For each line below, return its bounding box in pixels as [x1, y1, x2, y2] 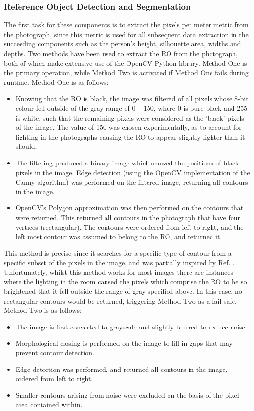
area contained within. [15, 399, 83, 410]
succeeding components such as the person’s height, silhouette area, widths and [4, 39, 241, 49]
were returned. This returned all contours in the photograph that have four [15, 212, 240, 222]
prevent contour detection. [15, 348, 94, 358]
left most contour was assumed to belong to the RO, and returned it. [15, 231, 222, 242]
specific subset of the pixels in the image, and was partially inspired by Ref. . [4, 257, 235, 267]
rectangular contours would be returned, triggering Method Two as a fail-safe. [4, 295, 237, 306]
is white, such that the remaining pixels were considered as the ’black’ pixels [15, 112, 244, 123]
